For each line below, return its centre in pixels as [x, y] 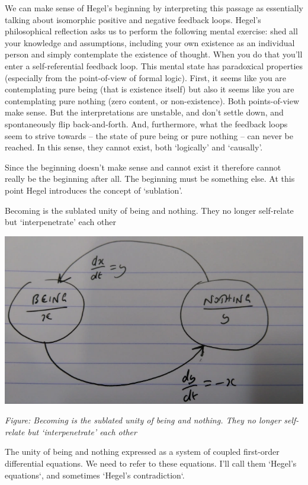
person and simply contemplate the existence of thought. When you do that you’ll [154, 54]
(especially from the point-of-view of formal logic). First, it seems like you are [146, 77]
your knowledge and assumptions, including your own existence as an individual [150, 42]
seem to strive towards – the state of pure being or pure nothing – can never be [149, 135]
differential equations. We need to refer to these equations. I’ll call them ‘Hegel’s [151, 463]
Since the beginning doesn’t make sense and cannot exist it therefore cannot [143, 167]
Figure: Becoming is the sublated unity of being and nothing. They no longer [143, 420]
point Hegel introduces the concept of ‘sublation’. [94, 190]
